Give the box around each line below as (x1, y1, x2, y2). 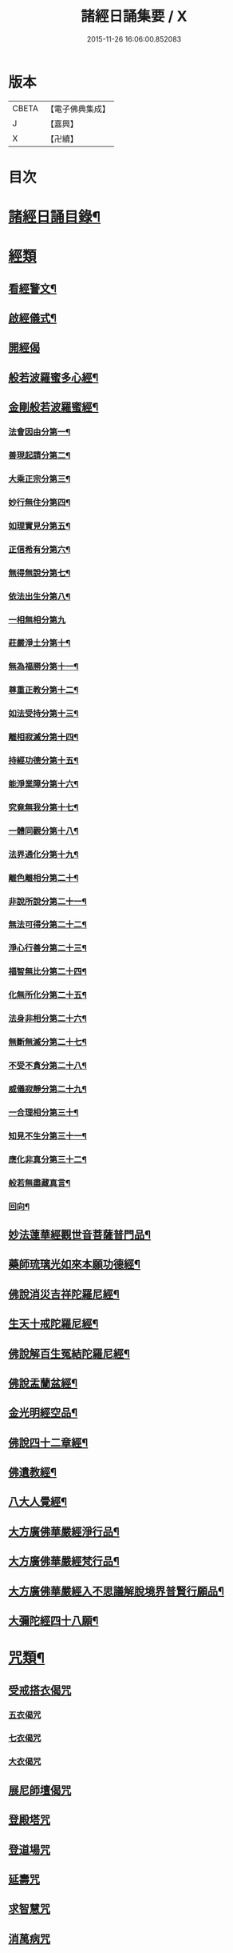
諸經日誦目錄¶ (8, 208, 101, 226)
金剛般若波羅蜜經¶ (8, 401, 99, 414)
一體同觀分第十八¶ (8, 825, 79, 836)
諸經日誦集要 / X (81, 7, 188, 26)
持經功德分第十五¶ (8, 755, 79, 766)
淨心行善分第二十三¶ (8, 942, 88, 954)
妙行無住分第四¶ (8, 497, 71, 508)
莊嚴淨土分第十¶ (8, 638, 71, 649)
